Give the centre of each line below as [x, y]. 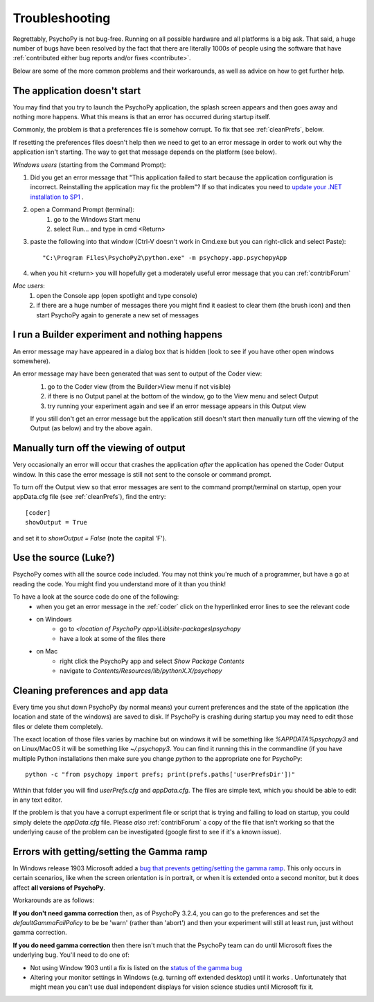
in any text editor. [37, 800]
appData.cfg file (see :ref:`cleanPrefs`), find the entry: [89, 497]
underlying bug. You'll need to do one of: [71, 955]
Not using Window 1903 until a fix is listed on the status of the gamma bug [136, 967]
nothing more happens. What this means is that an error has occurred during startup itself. [142, 117]
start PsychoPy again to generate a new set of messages [117, 315]
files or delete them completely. [58, 726]
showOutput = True [56, 522]
